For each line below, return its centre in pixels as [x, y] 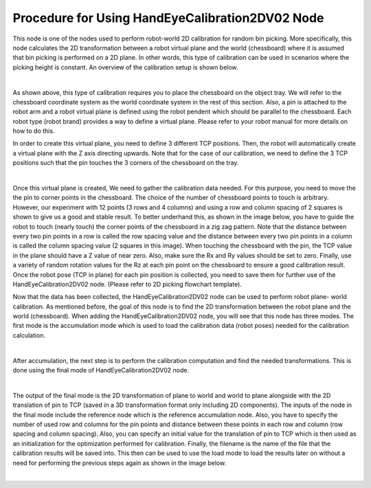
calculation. [29, 335]
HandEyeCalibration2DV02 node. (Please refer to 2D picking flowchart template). [127, 284]
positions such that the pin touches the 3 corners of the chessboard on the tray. [126, 163]
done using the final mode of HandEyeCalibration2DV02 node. [101, 370]
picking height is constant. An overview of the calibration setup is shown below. [125, 67]
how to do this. [34, 131]
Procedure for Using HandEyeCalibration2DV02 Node [168, 18]
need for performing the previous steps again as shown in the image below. [120, 463]
